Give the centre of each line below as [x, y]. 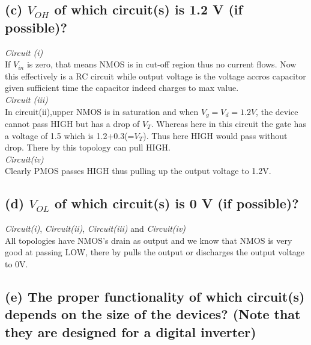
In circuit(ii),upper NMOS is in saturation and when [102, 111]
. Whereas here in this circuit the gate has [228, 124]
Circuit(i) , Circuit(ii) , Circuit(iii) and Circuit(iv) [95, 228]
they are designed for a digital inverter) [131, 331]
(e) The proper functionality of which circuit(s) [155, 296]
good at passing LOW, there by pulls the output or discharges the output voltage [155, 252]
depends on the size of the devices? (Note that [153, 314]
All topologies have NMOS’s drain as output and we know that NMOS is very [149, 240]
